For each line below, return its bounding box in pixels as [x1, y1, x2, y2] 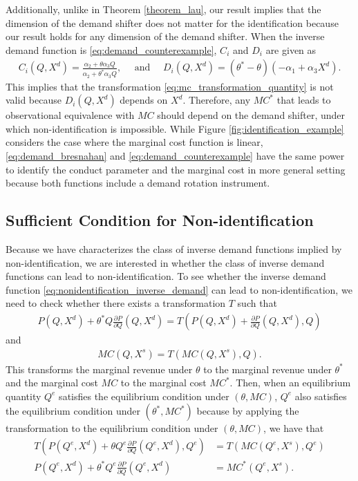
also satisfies [294, 388, 347, 403]
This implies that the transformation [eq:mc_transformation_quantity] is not [6, 79, 334, 93]
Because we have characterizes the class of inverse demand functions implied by [6, 242, 342, 256]
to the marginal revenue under [203, 361, 332, 376]
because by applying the [196, 404, 299, 418]
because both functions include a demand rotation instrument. [6, 176, 270, 190]
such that [237, 296, 277, 310]
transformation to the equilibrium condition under [6, 421, 218, 435]
